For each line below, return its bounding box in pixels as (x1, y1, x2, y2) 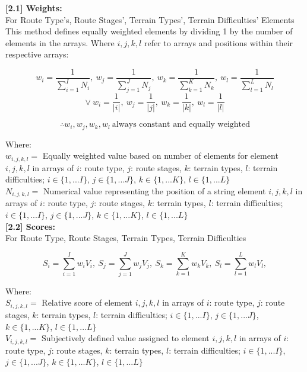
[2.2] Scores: (5, 220, 55, 232)
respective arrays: (5, 48, 69, 60)
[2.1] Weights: (5, 2, 62, 14)
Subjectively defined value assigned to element (41, 332, 210, 344)
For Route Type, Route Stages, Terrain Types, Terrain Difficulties (5, 232, 246, 244)
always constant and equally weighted (112, 120, 251, 129)
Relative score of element (42, 296, 133, 309)
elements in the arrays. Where (5, 36, 115, 49)
